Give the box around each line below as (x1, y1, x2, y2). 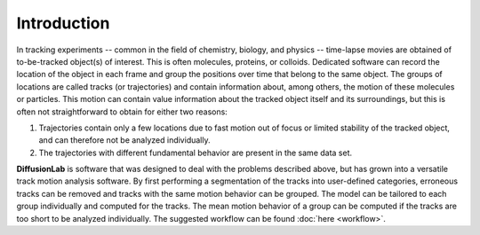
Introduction (16, 13, 110, 33)
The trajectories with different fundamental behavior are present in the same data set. (38, 147, 353, 158)
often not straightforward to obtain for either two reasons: (16, 106, 228, 117)
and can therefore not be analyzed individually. (38, 135, 211, 145)
